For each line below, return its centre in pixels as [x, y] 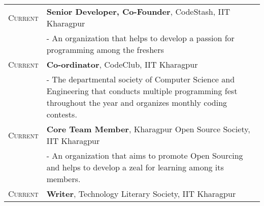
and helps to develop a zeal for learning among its [135, 167]
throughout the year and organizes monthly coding [137, 102]
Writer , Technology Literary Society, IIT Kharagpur [141, 194]
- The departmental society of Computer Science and [141, 79]
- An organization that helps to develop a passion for [140, 38]
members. [63, 179]
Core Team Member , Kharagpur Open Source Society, [148, 129]
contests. [62, 114]
